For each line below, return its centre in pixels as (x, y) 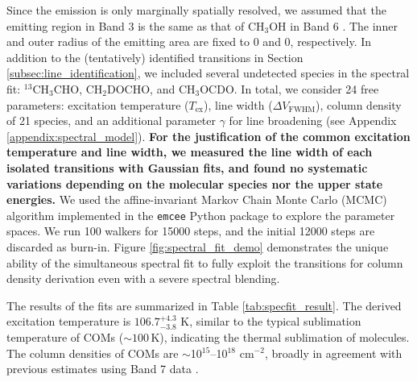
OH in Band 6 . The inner (333, 25)
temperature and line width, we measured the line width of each (190, 152)
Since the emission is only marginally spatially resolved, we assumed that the (196, 10)
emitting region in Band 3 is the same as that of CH (136, 25)
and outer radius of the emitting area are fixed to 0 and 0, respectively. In (189, 42)
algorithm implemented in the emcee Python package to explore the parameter (201, 215)
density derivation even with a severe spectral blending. (143, 278)
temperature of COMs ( (65, 336)
